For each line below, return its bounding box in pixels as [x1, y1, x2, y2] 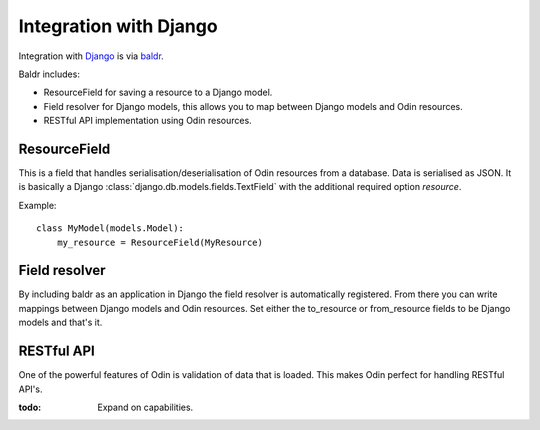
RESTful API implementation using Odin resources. [43, 115, 252, 127]
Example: [18, 199, 57, 211]
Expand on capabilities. [97, 401, 194, 413]
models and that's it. [18, 316, 103, 329]
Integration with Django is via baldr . [18, 50, 164, 62]
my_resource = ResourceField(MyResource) [56, 236, 264, 248]
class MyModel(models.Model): [36, 223, 185, 234]
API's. [18, 383, 43, 395]
